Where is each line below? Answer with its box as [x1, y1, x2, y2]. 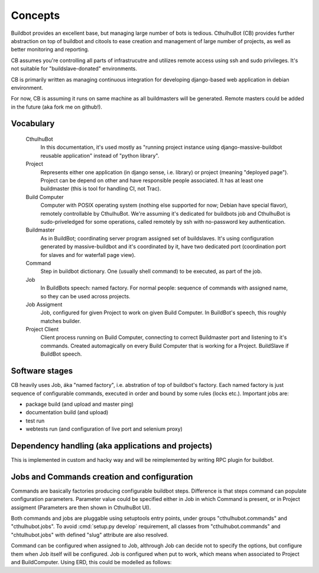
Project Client [25, 325, 59, 333]
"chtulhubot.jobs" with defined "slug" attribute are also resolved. [11, 531, 168, 538]
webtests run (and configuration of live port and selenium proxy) [25, 425, 183, 432]
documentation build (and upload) [25, 409, 109, 416]
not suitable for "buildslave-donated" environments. [11, 65, 138, 72]
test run [25, 417, 45, 424]
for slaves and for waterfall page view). [40, 251, 136, 258]
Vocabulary [11, 119, 55, 129]
